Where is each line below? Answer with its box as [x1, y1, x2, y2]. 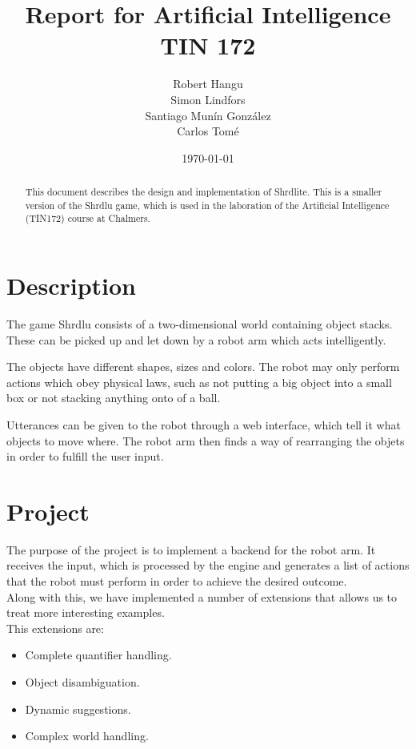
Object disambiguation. [25, 674, 140, 691]
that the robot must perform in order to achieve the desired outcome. [6, 573, 347, 590]
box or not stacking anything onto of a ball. [6, 389, 221, 406]
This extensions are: [6, 619, 104, 636]
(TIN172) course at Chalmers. [25, 211, 150, 225]
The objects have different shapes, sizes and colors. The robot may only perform [6, 358, 400, 375]
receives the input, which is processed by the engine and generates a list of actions [6, 557, 410, 574]
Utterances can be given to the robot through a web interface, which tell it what [6, 416, 401, 433]
